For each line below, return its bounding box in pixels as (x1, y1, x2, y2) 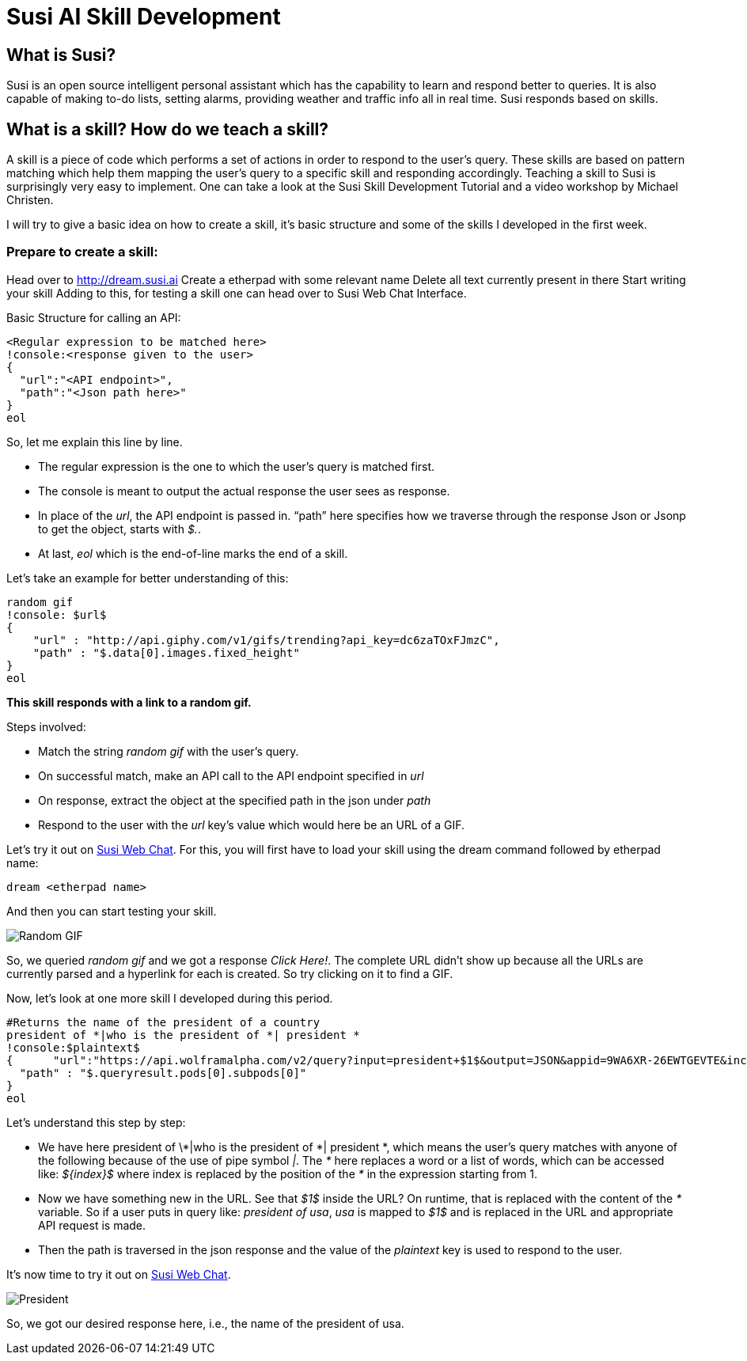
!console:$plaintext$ (6, 1041, 140, 1054)
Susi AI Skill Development (6, 3, 281, 30)
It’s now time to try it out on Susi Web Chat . (6, 1267, 231, 1281)
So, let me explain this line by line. (6, 434, 183, 449)
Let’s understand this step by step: (6, 1115, 186, 1129)
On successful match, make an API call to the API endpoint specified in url (38, 768, 424, 783)
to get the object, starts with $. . (38, 521, 201, 536)
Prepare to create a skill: (6, 244, 158, 260)
